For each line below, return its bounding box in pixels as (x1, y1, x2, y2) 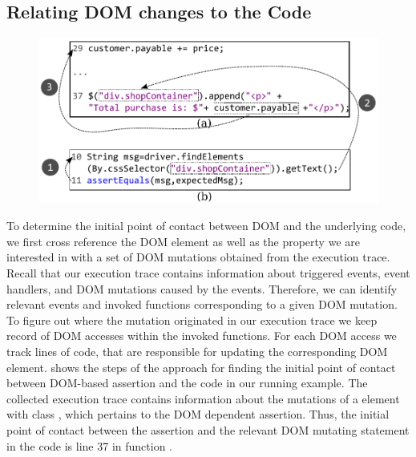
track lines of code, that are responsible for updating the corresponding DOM (6, 342, 388, 359)
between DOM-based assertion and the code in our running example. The (6, 374, 368, 391)
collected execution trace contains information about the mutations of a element (6, 390, 400, 406)
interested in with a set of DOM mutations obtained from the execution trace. (6, 249, 390, 265)
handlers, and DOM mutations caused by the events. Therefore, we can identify (6, 280, 398, 297)
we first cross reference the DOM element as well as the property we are (6, 233, 360, 249)
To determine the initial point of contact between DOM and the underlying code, (6, 217, 406, 234)
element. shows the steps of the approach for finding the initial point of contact (6, 358, 396, 375)
